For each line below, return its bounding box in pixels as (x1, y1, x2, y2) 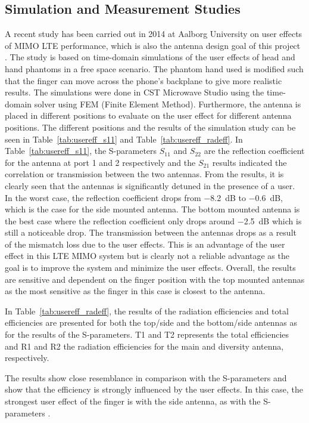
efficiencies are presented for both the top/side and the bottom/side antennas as (5, 316, 297, 329)
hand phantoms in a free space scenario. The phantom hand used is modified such (5, 62, 304, 75)
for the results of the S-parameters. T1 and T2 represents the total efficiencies (5, 328, 289, 341)
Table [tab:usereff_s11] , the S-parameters (5, 144, 157, 157)
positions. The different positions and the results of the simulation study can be (5, 121, 296, 133)
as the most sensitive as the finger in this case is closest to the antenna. (5, 285, 266, 297)
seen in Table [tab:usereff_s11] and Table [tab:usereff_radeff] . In (5, 132, 243, 145)
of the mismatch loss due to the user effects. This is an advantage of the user (5, 237, 285, 250)
